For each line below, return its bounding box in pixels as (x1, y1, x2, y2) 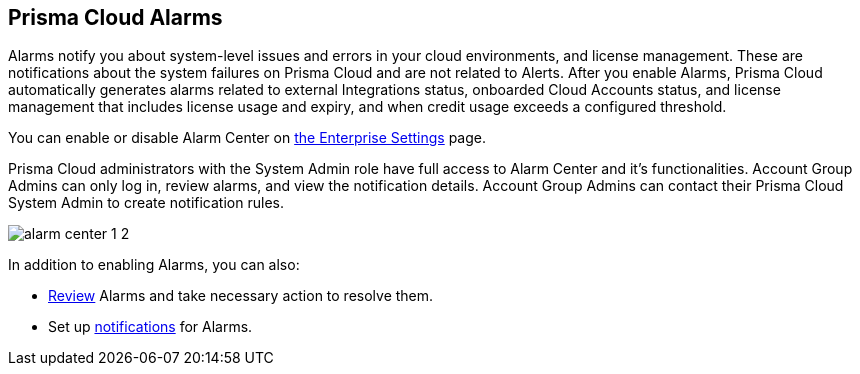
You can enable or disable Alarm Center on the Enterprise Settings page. (8, 129, 487, 147)
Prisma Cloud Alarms (8, 5, 223, 30)
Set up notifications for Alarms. (48, 318, 253, 336)
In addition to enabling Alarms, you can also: (8, 256, 300, 274)
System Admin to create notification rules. (8, 194, 284, 212)
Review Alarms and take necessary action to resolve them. (48, 287, 434, 305)
